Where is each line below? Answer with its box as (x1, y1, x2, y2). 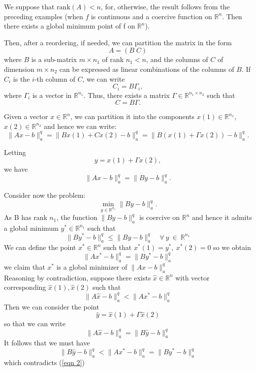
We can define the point (4, 242, 76, 252)
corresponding (4, 282, 46, 292)
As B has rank (4, 212, 47, 222)
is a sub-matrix (31, 54, 77, 64)
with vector (175, 272, 210, 282)
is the (13, 73, 30, 84)
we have (4, 164, 28, 174)
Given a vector (4, 111, 48, 122)
